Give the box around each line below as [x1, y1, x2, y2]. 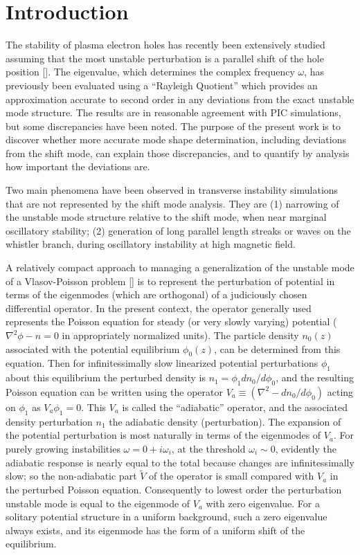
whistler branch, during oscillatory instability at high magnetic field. [6, 237, 296, 251]
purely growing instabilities [6, 441, 120, 455]
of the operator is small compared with [149, 468, 314, 483]
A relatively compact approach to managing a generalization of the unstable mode [6, 260, 354, 275]
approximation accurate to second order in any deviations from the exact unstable [6, 91, 354, 106]
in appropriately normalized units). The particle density [62, 328, 299, 342]
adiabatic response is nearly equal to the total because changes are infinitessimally [6, 455, 354, 469]
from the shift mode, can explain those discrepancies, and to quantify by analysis [6, 145, 350, 160]
